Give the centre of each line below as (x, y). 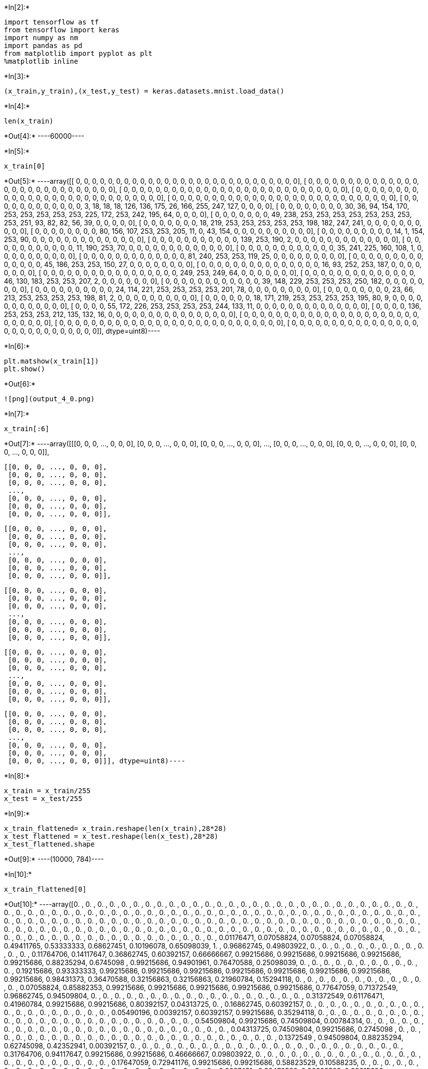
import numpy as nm (41, 38)
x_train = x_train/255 (47, 791)
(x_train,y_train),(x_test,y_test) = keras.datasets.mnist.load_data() (144, 91)
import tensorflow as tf (51, 22)
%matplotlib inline (41, 61)
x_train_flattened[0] (45, 889)
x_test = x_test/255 (43, 799)
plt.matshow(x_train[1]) (51, 361)
